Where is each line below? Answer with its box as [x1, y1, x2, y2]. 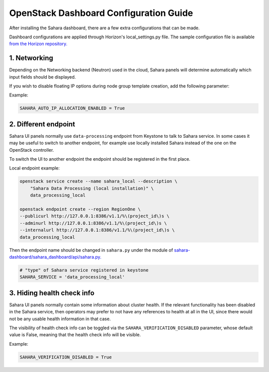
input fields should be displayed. [9, 74, 76, 80]
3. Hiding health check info [9, 288, 95, 297]
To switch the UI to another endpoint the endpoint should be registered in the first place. [9, 156, 191, 162]
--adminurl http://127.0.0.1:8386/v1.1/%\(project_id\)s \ [19, 220, 167, 226]
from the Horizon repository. [9, 41, 68, 47]
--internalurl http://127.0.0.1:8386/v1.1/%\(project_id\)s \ [19, 227, 175, 233]
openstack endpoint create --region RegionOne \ [19, 206, 141, 212]
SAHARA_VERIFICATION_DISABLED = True [19, 354, 112, 360]
